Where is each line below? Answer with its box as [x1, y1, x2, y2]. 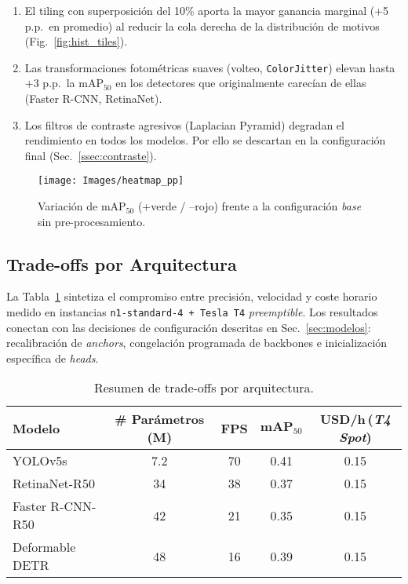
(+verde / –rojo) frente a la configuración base [137, 198, 362, 214]
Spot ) [339, 428, 372, 447]
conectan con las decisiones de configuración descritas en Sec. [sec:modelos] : [6, 319, 371, 335]
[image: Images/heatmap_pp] [38, 175, 184, 187]
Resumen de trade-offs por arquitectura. [93, 378, 315, 397]
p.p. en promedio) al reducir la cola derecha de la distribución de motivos [24, 17, 380, 34]
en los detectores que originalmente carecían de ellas [115, 75, 366, 91]
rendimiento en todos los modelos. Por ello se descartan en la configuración [24, 132, 386, 148]
